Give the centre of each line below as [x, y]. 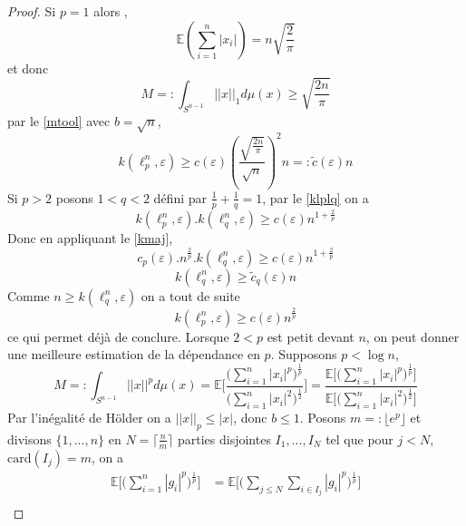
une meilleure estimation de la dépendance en [134, 354]
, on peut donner [413, 336]
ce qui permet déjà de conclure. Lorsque [118, 336]
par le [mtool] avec [59, 120]
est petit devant [311, 336]
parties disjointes [224, 438]
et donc [28, 68]
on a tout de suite [190, 295]
